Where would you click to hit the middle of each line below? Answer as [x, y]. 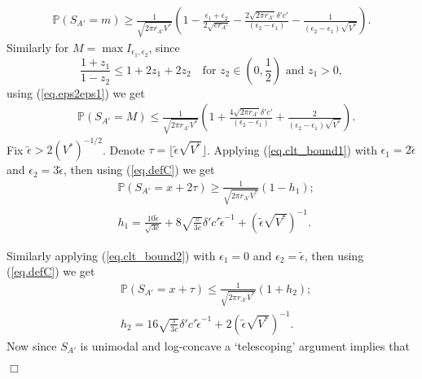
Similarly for [38, 47]
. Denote [123, 149]
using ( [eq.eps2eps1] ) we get [76, 92]
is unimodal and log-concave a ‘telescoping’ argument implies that [245, 345]
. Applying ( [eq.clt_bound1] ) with [292, 149]
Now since [32, 345]
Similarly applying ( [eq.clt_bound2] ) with [111, 255]
